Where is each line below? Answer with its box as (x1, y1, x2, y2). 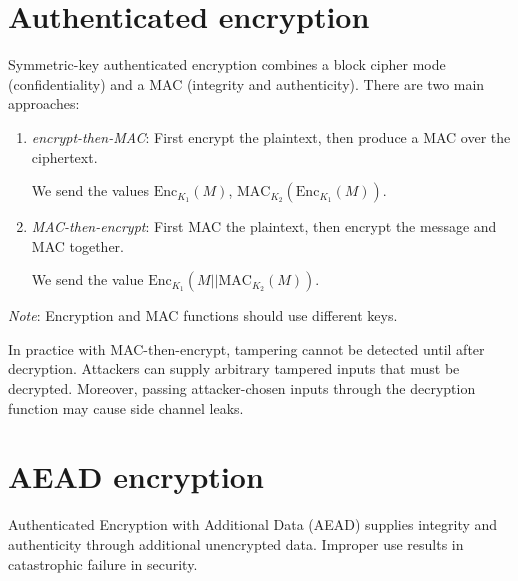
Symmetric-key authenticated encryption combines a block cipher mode (8, 54, 446, 75)
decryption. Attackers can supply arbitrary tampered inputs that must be (8, 358, 460, 379)
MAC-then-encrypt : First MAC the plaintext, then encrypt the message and (31, 216, 497, 237)
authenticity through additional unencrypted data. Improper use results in (8, 533, 464, 554)
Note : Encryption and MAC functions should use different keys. (8, 305, 398, 326)
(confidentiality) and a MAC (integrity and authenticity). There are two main (8, 73, 485, 94)
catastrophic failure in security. (8, 553, 198, 574)
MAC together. (31, 235, 125, 256)
